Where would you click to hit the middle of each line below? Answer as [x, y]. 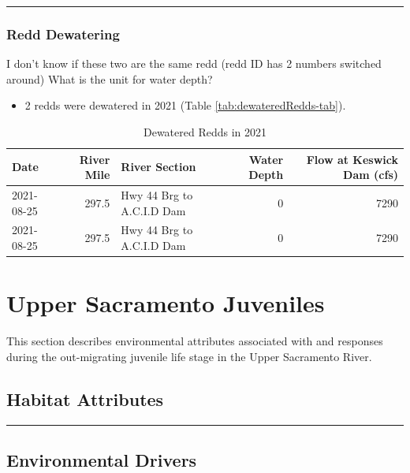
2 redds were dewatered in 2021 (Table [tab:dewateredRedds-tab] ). [185, 105]
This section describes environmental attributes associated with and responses [195, 341]
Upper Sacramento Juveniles [166, 303]
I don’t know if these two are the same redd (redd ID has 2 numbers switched [194, 63]
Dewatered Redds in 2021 [205, 132]
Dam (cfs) [371, 175]
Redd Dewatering [63, 34]
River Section [158, 167]
